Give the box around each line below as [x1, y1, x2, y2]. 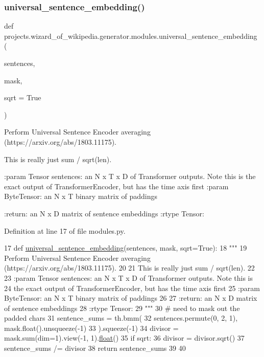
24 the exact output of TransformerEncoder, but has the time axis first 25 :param [4, 282, 260, 293]
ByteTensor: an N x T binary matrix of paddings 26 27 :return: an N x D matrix [4, 293, 257, 303]
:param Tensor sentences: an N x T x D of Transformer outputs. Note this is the [4, 171, 256, 182]
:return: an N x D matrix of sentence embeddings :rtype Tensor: [4, 208, 204, 218]
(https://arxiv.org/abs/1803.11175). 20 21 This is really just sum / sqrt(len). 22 [4, 262, 255, 273]
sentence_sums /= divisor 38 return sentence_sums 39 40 [4, 343, 186, 353]
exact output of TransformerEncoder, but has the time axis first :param [4, 181, 229, 191]
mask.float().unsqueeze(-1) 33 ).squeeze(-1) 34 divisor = [4, 322, 179, 333]
